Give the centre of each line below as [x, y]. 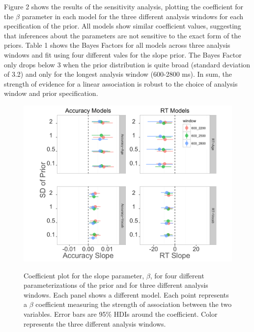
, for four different [177, 275]
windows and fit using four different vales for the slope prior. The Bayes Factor [123, 54]
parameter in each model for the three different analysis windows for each [133, 16]
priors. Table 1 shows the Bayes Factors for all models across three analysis [117, 45]
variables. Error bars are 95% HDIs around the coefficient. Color [121, 314]
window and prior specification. [51, 93]
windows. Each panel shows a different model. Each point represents [126, 294]
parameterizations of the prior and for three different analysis [116, 285]
